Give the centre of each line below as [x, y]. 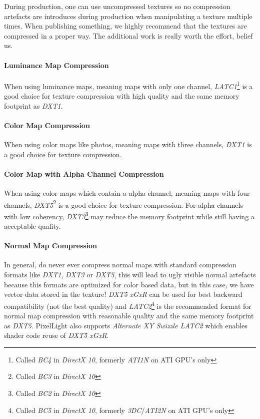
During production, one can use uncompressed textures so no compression [117, 6]
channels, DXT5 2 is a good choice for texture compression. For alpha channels [123, 204]
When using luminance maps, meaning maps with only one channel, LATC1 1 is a [128, 85]
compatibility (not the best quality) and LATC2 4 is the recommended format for [128, 305]
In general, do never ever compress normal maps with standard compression [120, 265]
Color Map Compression [47, 125]
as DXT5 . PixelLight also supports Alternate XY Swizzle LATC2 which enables [126, 325]
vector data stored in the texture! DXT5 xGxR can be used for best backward [123, 294]
